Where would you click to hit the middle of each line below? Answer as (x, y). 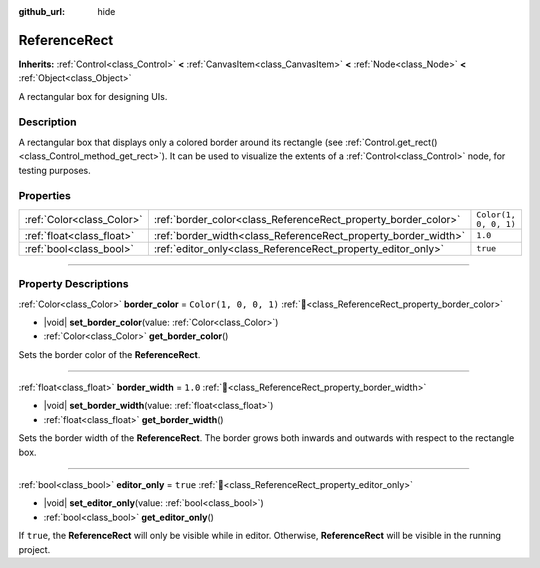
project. (34, 549)
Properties (45, 196)
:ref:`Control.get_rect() (391, 142)
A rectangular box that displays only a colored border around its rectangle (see (181, 142)
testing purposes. (55, 170)
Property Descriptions (73, 284)
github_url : (41, 11)
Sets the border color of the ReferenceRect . (109, 354)
